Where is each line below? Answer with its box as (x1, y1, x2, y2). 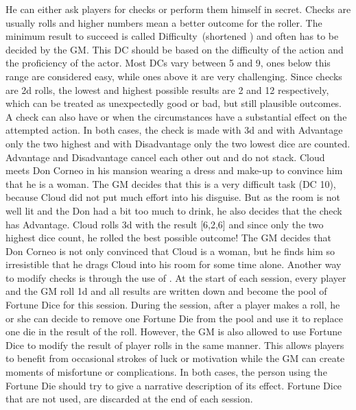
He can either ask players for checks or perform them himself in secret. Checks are (5, 2, 351, 16)
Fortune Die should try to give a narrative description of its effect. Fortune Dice (5, 378, 342, 392)
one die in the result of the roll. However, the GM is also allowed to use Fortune (5, 324, 342, 339)
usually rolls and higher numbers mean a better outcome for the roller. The (5, 15, 322, 29)
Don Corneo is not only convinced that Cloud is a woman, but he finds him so (5, 243, 335, 258)
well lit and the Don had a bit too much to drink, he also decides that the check (5, 203, 342, 217)
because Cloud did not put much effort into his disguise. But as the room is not (5, 190, 340, 204)
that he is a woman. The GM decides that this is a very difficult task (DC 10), (5, 176, 336, 191)
